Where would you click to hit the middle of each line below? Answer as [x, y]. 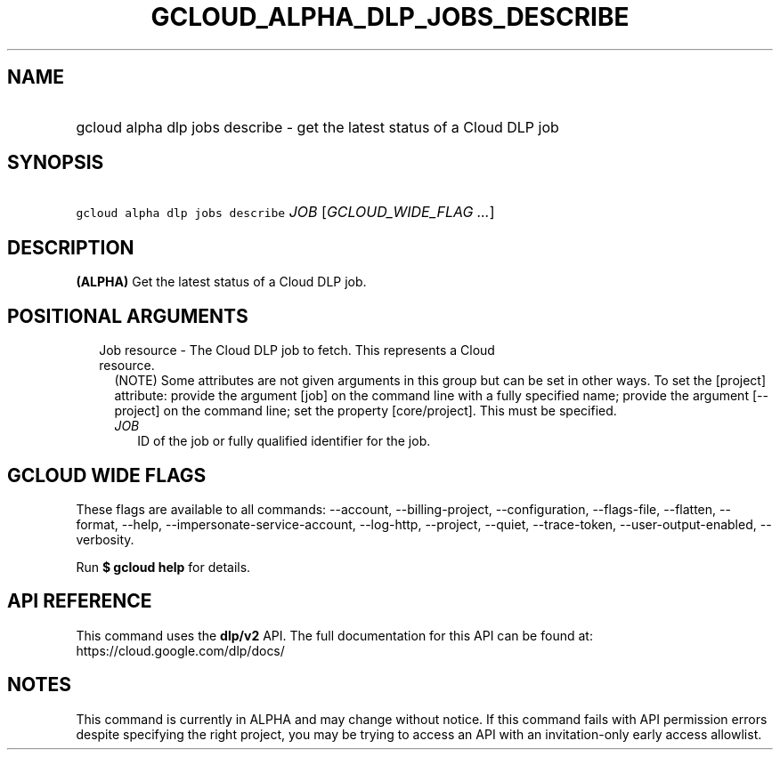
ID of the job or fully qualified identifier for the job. [284, 441]
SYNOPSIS [56, 163]
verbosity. [105, 539]
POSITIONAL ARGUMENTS [128, 316]
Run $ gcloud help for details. [163, 567]
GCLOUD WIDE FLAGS [107, 475]
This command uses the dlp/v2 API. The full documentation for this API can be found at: [334, 635]
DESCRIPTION [71, 247]
